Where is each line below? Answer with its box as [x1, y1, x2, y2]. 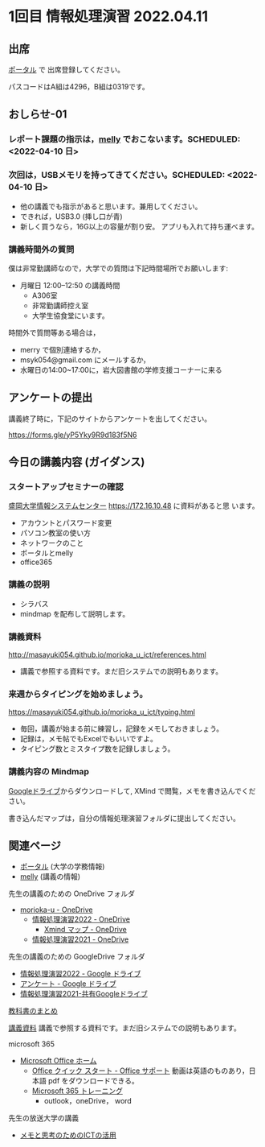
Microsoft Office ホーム [19, 1056, 97, 1066]
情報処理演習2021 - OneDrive [31, 935, 129, 944]
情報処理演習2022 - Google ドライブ [19, 969, 141, 979]
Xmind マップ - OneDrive [43, 925, 127, 935]
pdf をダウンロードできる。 [47, 1076, 139, 1086]
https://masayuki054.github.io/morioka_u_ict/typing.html [8, 708, 195, 717]
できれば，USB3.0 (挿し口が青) [19, 211, 123, 221]
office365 [19, 557, 53, 567]
